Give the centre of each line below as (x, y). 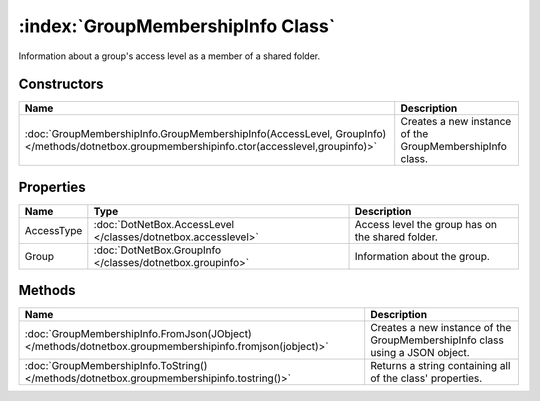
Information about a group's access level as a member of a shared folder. (169, 56)
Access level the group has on (425, 224)
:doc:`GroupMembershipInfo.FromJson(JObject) (138, 334)
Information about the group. (422, 256)
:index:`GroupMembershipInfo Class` (177, 26)
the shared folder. (396, 237)
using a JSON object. (420, 353)
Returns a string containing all (440, 366)
